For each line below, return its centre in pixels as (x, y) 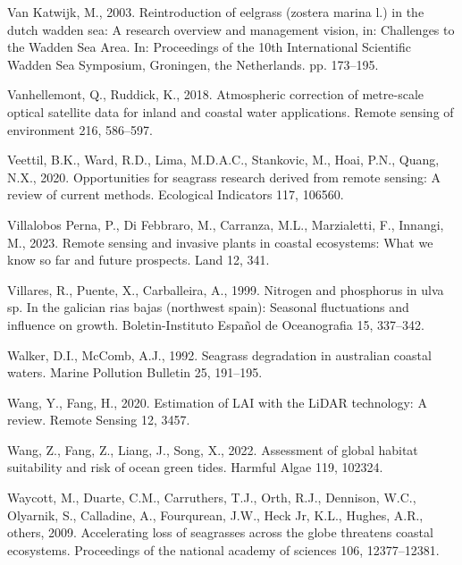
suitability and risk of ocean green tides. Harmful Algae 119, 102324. (195, 467)
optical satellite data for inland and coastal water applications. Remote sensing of (231, 111)
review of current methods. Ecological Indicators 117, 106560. (176, 194)
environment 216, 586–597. (80, 129)
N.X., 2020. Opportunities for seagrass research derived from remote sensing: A (224, 177)
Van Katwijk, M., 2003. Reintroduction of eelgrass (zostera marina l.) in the (216, 12)
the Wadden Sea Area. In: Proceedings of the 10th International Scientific (209, 47)
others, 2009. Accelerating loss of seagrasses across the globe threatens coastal (220, 532)
